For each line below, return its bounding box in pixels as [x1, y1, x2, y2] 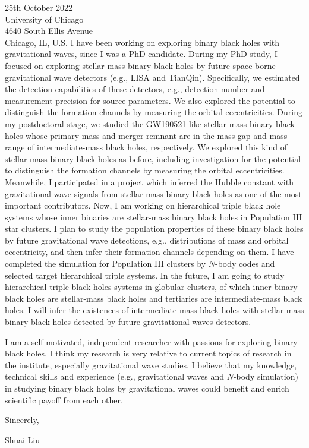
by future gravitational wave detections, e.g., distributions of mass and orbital [5, 234, 289, 246]
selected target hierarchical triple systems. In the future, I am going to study [5, 269, 285, 281]
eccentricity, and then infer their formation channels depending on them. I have [5, 245, 294, 258]
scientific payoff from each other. [5, 393, 123, 406]
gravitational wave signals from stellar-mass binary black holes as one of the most [5, 187, 302, 200]
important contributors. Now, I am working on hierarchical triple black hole [5, 199, 281, 212]
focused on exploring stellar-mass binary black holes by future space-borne [5, 59, 276, 71]
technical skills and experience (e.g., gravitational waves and [5, 370, 224, 383]
